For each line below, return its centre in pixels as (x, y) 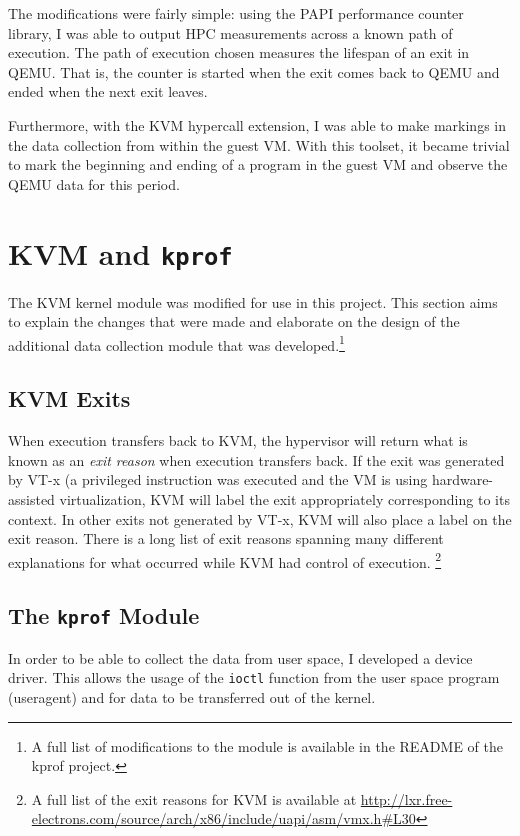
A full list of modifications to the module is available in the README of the (267, 745)
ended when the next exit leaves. (108, 91)
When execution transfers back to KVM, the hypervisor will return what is (238, 440)
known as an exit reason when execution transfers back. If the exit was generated (256, 459)
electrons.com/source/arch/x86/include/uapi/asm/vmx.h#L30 (223, 818)
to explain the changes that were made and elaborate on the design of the (234, 321)
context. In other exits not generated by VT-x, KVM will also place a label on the (260, 518)
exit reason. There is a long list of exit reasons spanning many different (226, 538)
